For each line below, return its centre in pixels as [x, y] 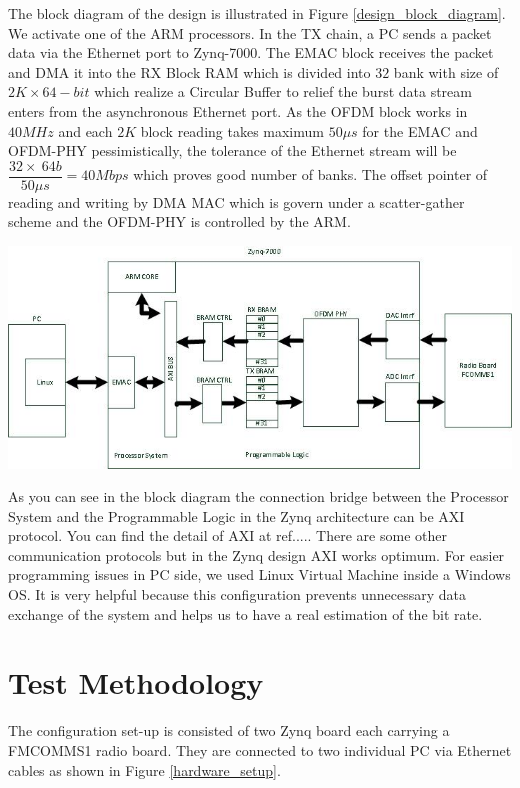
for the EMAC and [420, 130]
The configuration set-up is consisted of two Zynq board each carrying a [229, 730]
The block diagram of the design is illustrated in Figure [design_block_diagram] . [257, 13]
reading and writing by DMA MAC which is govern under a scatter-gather [236, 201]
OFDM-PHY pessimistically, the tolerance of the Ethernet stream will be [232, 150]
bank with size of [446, 71]
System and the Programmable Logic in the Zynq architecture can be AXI [236, 515]
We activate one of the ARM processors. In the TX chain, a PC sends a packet [250, 32]
